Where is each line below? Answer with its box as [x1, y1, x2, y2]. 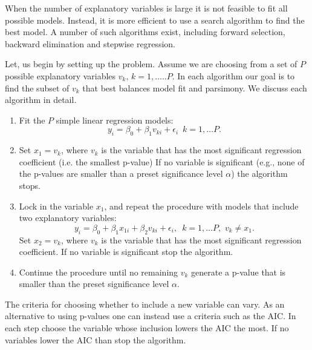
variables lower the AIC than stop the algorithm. [5, 333, 186, 346]
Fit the [19, 113, 45, 126]
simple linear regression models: [56, 113, 174, 126]
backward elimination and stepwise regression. [5, 37, 175, 50]
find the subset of [5, 81, 70, 94]
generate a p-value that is [191, 265, 286, 278]
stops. [19, 179, 41, 191]
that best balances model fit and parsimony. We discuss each [82, 81, 307, 94]
